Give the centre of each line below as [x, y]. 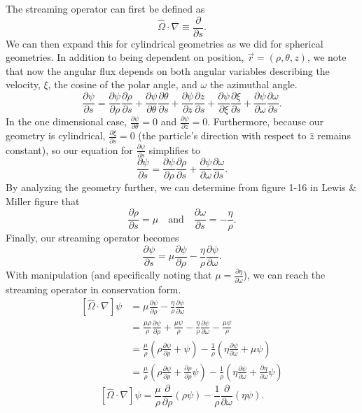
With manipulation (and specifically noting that [109, 275]
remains [334, 135]
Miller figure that [43, 201]
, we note [327, 57]
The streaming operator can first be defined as [105, 8]
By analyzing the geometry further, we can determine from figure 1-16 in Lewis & [181, 187]
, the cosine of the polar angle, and [123, 84]
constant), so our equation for [69, 149]
